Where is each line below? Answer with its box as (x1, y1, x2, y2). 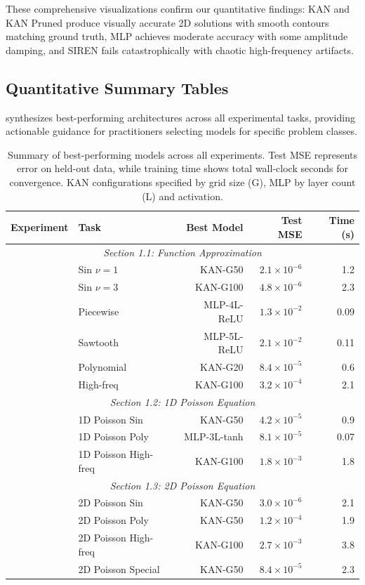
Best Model (186, 219, 244, 234)
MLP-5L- (204, 328, 244, 343)
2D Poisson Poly (78, 513, 149, 527)
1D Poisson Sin (78, 412, 143, 426)
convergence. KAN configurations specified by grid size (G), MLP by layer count (9, 174, 356, 189)
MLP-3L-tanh (184, 429, 244, 444)
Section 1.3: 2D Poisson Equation (109, 478, 255, 492)
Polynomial (78, 359, 127, 374)
